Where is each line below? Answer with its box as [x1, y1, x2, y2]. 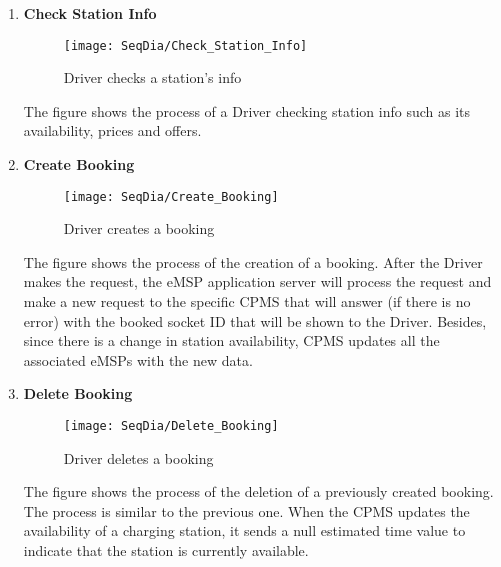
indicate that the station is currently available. [23, 540, 309, 561]
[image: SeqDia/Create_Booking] [63, 189, 279, 204]
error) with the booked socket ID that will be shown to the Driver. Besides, [23, 310, 487, 331]
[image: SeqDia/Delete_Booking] [63, 419, 279, 434]
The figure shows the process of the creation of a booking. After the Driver [23, 251, 483, 272]
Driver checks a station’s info [63, 67, 242, 88]
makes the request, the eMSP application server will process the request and [23, 271, 492, 292]
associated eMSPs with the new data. [23, 349, 253, 370]
